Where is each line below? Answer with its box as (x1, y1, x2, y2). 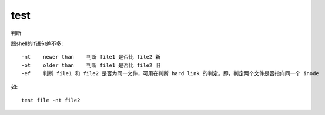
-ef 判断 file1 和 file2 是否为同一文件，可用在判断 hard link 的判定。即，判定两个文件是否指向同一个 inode (21, 70, 320, 77)
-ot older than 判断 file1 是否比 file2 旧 (21, 62, 161, 69)
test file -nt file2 (21, 97, 81, 103)
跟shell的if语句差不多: (11, 40, 63, 47)
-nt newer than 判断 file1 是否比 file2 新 (21, 53, 161, 60)
